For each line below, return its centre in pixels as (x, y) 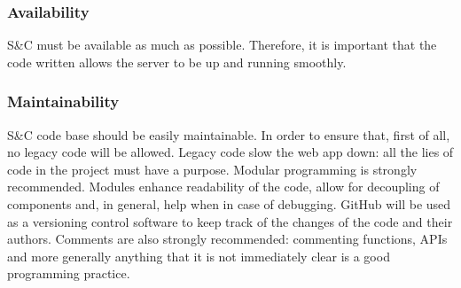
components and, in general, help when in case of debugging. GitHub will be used (229, 204)
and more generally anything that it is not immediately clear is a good (199, 256)
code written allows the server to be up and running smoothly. (177, 62)
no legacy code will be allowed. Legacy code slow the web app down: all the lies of (230, 152)
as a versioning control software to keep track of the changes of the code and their (230, 221)
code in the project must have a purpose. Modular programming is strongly (212, 169)
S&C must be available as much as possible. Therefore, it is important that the (222, 45)
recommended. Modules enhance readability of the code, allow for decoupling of (223, 187)
